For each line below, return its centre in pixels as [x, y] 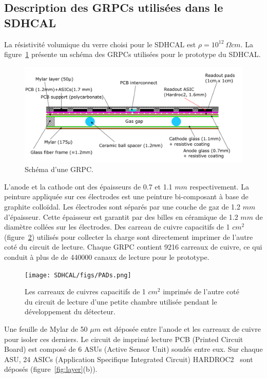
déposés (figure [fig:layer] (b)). [51, 369]
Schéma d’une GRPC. [59, 169]
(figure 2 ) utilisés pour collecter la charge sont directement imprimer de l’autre [129, 237]
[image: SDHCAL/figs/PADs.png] [78, 275]
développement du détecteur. [70, 311]
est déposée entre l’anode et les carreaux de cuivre [182, 329]
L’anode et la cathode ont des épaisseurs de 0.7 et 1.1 [88, 186]
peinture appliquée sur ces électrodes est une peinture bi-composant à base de [126, 196]
